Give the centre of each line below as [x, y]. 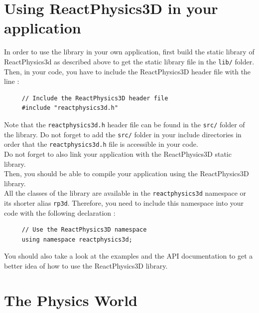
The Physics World [71, 300]
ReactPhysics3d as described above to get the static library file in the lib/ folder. [129, 61]
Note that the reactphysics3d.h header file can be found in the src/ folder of [125, 124]
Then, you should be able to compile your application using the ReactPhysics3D [127, 173]
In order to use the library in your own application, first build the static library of [129, 52]
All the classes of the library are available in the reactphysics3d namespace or [125, 193]
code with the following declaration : [60, 212]
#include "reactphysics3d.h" [70, 108]
